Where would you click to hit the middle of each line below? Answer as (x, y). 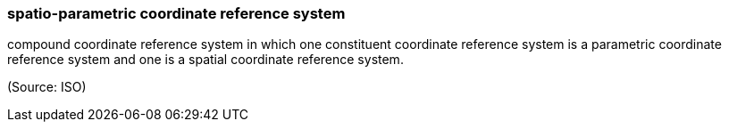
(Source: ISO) (47, 87)
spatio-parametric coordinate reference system (176, 13)
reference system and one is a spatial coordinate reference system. (205, 60)
